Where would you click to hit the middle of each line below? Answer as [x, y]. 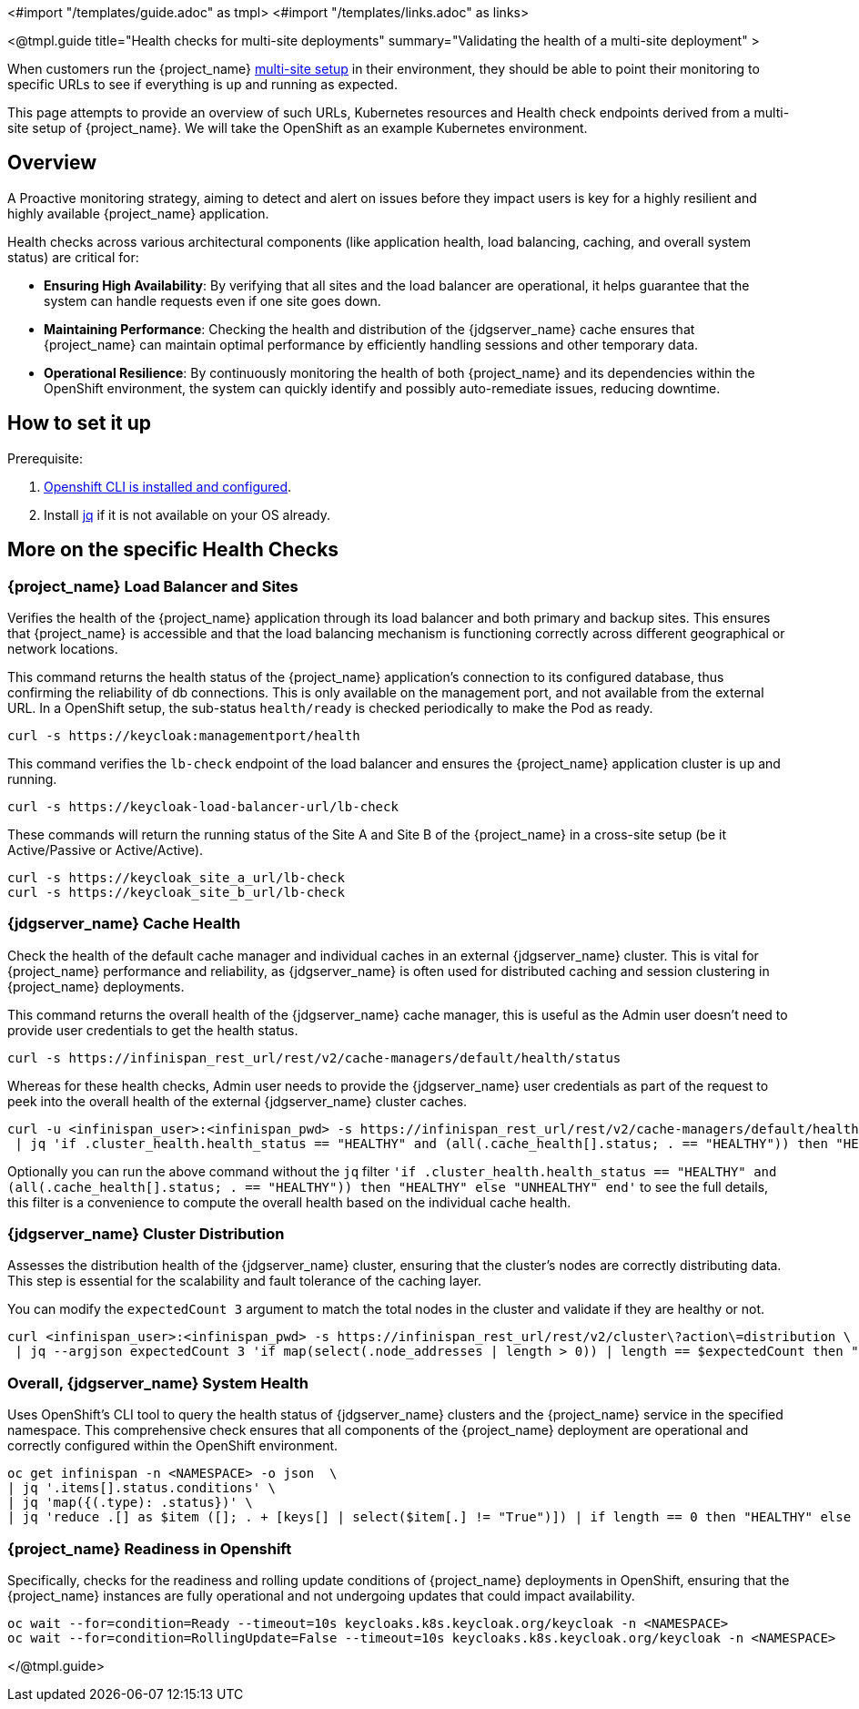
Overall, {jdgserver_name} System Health [158, 1383]
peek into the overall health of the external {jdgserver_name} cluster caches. [237, 1101]
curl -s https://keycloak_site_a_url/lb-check [176, 877]
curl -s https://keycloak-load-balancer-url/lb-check [203, 806]
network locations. [63, 648]
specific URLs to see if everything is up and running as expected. [202, 84]
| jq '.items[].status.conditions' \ [142, 1488]
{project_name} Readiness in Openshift [150, 1548]
